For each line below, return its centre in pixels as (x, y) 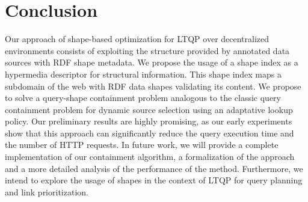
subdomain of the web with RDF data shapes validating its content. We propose (153, 86)
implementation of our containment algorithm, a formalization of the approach (150, 157)
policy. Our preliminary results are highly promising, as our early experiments (149, 121)
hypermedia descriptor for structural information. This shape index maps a (143, 74)
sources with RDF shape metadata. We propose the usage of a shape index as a (152, 62)
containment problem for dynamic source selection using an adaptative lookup (149, 109)
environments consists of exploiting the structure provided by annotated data (147, 50)
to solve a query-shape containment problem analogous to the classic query (143, 98)
